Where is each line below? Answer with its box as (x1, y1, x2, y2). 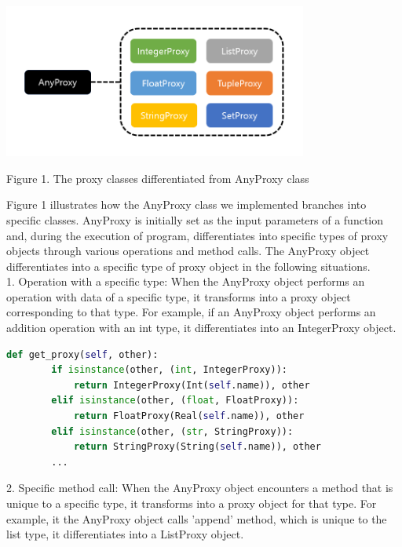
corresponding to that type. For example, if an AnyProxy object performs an (6, 304, 376, 320)
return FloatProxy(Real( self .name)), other (73, 410, 305, 422)
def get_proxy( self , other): (6, 348, 159, 360)
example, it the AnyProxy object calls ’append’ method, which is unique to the (6, 510, 387, 527)
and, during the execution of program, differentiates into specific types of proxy (6, 227, 389, 243)
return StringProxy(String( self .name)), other (73, 441, 321, 453)
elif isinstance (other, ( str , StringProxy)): (51, 425, 294, 437)
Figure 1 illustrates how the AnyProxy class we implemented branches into (6, 196, 367, 213)
